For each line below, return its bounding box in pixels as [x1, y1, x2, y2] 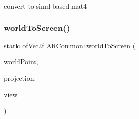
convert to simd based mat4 [4, 1, 87, 11]
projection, [4, 73, 36, 83]
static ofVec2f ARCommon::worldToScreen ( [4, 40, 136, 50]
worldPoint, [4, 57, 38, 67]
